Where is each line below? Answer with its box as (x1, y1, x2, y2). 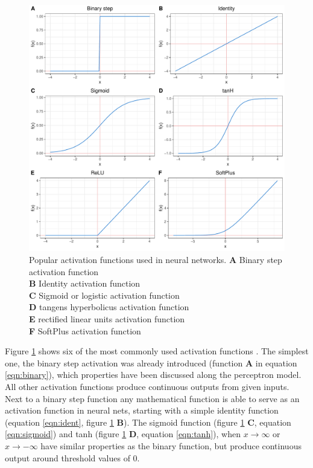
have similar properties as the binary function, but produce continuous (40, 439, 302, 452)
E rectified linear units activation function (29, 313, 185, 325)
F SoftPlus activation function (29, 324, 141, 337)
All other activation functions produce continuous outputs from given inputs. (5, 380, 289, 392)
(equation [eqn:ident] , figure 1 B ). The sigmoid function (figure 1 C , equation (5, 415, 291, 428)
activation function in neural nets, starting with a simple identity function (5, 404, 279, 417)
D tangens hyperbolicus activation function (29, 301, 189, 313)
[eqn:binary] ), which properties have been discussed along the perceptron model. (5, 368, 302, 381)
